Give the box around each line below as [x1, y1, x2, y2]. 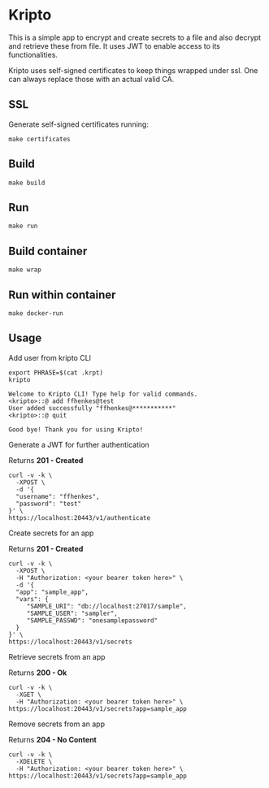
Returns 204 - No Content [8, 734, 98, 744]
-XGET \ [15, 691, 42, 699]
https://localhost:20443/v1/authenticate [8, 513, 151, 522]
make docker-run [8, 310, 63, 318]
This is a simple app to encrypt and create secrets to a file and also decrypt [8, 32, 262, 42]
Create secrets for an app [8, 528, 94, 538]
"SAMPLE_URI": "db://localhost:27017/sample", [26, 602, 187, 610]
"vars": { [15, 595, 49, 603]
